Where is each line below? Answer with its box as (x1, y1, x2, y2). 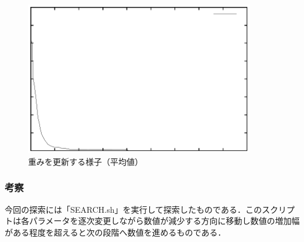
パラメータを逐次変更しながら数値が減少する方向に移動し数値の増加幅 (29, 215, 300, 227)
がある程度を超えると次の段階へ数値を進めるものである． (5, 226, 226, 238)
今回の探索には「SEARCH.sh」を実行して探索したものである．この (5, 203, 262, 215)
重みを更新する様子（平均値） (28, 155, 143, 167)
